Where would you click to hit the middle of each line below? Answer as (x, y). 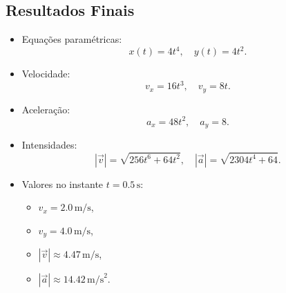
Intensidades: (49, 145)
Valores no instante (63, 183)
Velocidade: (46, 74)
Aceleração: (46, 109)
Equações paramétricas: (72, 39)
